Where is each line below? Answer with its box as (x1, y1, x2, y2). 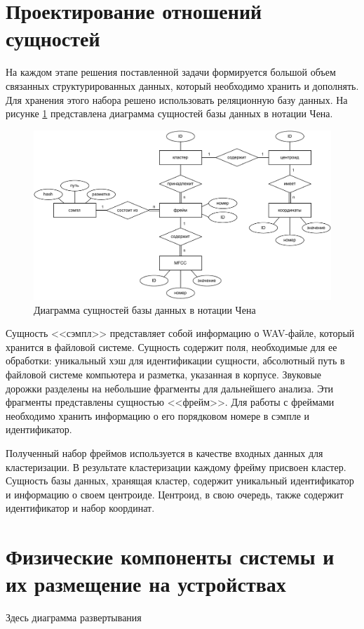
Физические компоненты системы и (6, 542, 335, 571)
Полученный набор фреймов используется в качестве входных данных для (6, 446, 323, 461)
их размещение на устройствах (6, 569, 286, 598)
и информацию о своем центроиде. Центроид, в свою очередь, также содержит (6, 486, 344, 501)
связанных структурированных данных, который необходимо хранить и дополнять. (6, 78, 359, 93)
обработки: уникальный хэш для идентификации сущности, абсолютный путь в (6, 353, 345, 368)
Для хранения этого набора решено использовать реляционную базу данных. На (6, 92, 348, 107)
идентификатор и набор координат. (6, 501, 155, 515)
